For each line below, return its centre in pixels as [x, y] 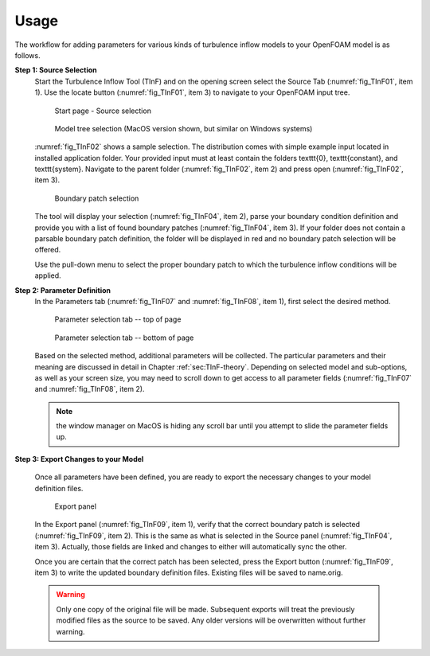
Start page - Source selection [103, 111]
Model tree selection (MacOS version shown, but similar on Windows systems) [184, 128]
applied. [48, 275]
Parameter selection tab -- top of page [118, 319]
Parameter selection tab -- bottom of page [124, 338]
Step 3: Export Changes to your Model [79, 459]
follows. [27, 55]
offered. [48, 250]
